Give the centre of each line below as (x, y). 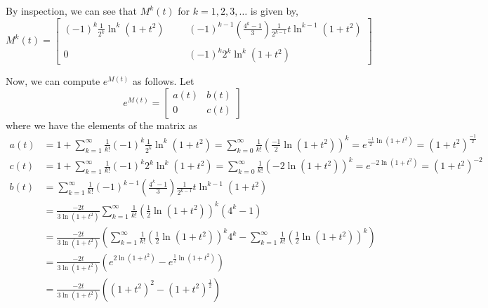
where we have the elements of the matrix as (101, 125)
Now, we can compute (53, 81)
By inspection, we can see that (71, 11)
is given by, (274, 11)
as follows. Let (163, 81)
